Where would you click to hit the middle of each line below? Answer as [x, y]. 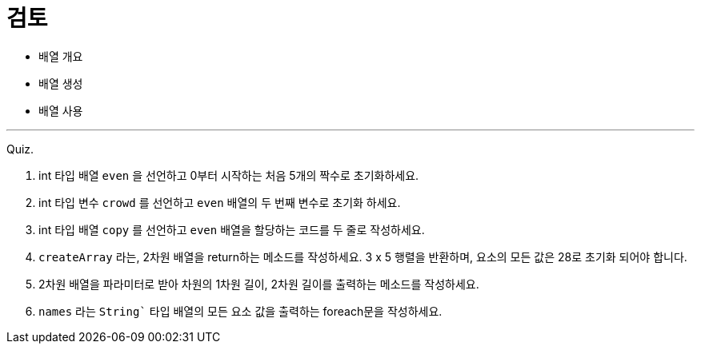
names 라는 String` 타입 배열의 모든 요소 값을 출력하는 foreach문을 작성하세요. [240, 311]
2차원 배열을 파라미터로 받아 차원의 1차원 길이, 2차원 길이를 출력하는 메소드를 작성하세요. [259, 284]
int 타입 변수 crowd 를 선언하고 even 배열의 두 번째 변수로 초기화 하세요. [220, 202]
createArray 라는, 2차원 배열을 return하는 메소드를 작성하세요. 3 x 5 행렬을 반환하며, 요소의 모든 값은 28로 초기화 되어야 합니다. [363, 257]
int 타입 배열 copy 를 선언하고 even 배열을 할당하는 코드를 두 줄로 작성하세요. [232, 229]
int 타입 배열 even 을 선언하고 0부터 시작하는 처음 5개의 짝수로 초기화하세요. [229, 175]
